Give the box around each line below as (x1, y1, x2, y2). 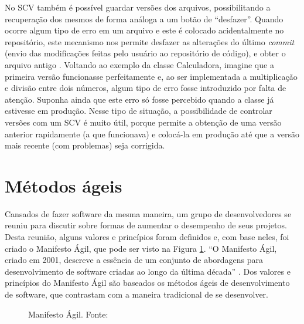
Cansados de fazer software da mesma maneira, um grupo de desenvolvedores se (5, 207, 292, 220)
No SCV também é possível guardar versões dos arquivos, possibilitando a (5, 1, 271, 13)
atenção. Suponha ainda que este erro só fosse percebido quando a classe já (5, 93, 274, 105)
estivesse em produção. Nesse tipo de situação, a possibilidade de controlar (5, 104, 272, 117)
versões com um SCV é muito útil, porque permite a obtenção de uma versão (5, 116, 282, 128)
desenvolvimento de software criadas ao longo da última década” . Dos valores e (5, 265, 291, 277)
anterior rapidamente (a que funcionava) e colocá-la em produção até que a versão (5, 127, 300, 140)
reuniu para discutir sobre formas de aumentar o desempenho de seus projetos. (5, 219, 287, 231)
